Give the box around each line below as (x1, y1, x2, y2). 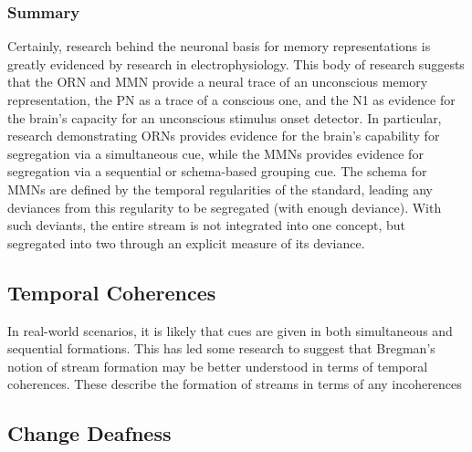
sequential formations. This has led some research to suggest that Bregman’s (7, 339, 435, 358)
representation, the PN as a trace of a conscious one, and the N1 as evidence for (7, 90, 456, 109)
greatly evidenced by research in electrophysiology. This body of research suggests (7, 54, 465, 73)
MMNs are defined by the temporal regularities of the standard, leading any (7, 179, 433, 198)
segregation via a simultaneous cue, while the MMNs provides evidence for (7, 143, 424, 163)
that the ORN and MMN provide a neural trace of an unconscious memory (7, 72, 428, 91)
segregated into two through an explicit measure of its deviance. (7, 233, 365, 252)
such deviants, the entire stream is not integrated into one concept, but (7, 215, 405, 235)
